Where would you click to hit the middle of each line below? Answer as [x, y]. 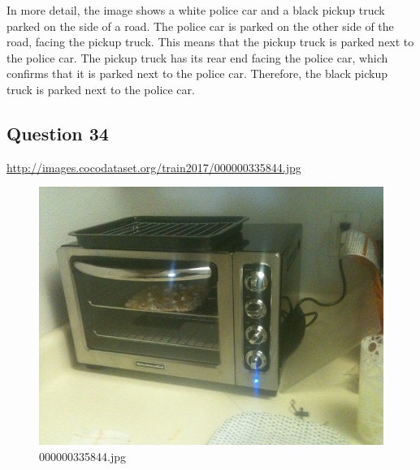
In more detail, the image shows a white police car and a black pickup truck [196, 10]
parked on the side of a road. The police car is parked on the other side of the [200, 26]
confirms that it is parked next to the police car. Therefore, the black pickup [197, 73]
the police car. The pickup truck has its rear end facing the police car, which [197, 57]
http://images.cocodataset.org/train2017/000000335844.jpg [154, 167]
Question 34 [58, 133]
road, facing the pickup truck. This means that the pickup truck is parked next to [210, 42]
